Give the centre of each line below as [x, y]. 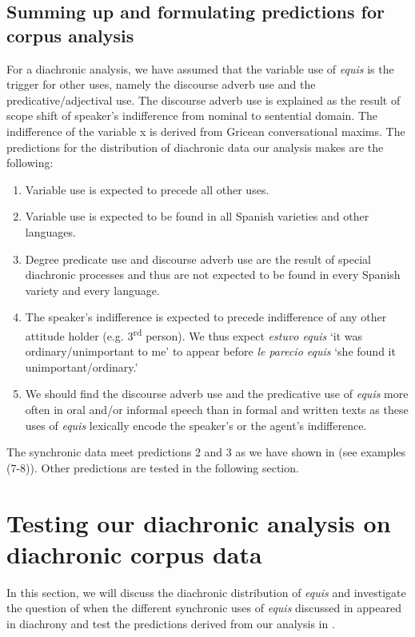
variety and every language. [92, 290]
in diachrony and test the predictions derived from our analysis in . [171, 623]
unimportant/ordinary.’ [82, 366]
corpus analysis [70, 35]
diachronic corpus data [134, 553]
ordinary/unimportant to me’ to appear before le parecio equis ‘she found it [210, 351]
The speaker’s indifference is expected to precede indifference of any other [206, 317]
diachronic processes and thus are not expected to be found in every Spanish [213, 275]
